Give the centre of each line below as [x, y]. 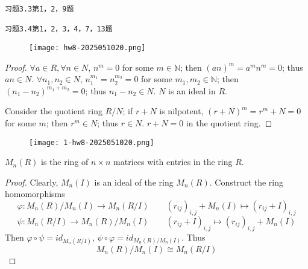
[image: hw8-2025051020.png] [87, 47]
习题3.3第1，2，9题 [39, 9]
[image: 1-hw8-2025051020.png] [92, 142]
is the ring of [65, 162]
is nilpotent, [181, 111]
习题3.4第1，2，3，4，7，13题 [59, 29]
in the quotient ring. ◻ [229, 123]
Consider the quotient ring [54, 111]
